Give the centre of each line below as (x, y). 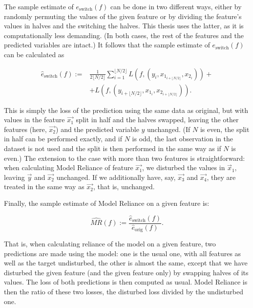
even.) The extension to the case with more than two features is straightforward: (125, 158)
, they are (221, 177)
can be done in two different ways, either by (176, 6)
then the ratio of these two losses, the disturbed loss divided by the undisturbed (124, 292)
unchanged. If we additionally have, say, (116, 177)
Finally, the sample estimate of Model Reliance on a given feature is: (107, 203)
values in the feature (34, 120)
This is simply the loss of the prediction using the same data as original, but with (126, 110)
